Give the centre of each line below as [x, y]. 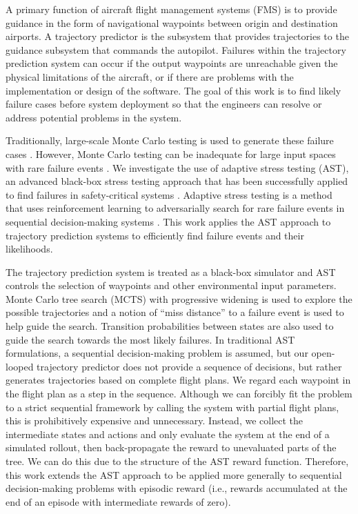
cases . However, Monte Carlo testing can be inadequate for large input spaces [171, 154]
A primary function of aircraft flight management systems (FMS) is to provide [171, 9]
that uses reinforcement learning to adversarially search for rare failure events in [175, 208]
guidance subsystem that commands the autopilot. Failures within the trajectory [176, 49]
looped [20, 366]
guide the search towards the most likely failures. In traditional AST [150, 339]
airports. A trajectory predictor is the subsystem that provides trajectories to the [177, 36]
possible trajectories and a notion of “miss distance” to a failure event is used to [175, 312]
